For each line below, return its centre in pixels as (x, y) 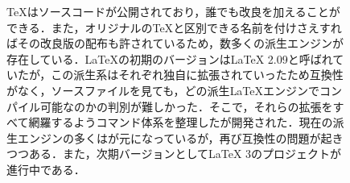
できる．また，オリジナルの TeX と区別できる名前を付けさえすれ (174, 27)
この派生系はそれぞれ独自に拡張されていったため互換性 (197, 75)
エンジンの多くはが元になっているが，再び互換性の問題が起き (180, 137)
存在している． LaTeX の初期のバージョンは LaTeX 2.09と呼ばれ (170, 58)
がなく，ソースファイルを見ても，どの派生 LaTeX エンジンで (163, 90)
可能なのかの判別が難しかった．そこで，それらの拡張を (186, 106)
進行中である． (46, 169)
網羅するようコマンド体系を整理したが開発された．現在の (181, 122)
